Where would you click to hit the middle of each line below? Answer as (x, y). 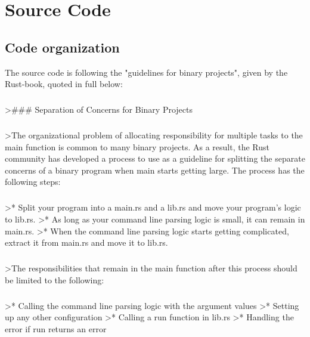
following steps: (33, 182)
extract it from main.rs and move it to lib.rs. (86, 242)
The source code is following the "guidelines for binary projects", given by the (146, 72)
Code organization (62, 47)
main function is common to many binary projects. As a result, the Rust (137, 146)
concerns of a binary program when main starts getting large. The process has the (155, 170)
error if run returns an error (56, 328)
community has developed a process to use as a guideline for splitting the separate (155, 158)
